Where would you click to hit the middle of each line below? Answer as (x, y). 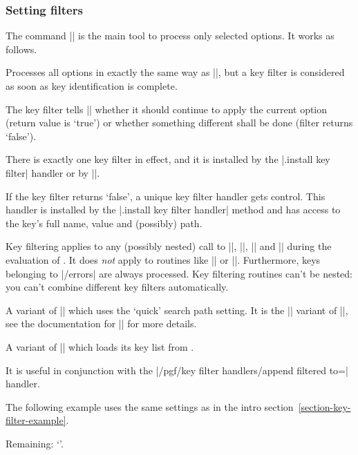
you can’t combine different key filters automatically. (117, 287)
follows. (21, 49)
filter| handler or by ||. (53, 172)
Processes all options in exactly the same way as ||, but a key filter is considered (175, 72)
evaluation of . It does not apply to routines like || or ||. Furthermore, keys (163, 259)
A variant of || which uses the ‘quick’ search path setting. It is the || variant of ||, (177, 310)
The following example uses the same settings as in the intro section (150, 406)
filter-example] (36, 420)
